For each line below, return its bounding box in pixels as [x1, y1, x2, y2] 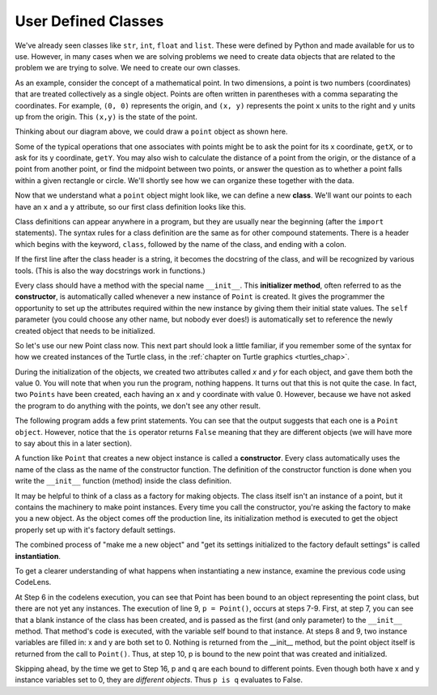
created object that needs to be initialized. [15, 326, 155, 335]
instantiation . [15, 551, 61, 561]
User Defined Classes [15, 12, 164, 30]
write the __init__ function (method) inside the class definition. [15, 476, 232, 486]
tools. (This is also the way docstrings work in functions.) [15, 266, 206, 275]
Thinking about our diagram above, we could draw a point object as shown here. [15, 126, 288, 137]
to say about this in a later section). [15, 438, 133, 449]
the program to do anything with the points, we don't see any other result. [15, 401, 261, 411]
